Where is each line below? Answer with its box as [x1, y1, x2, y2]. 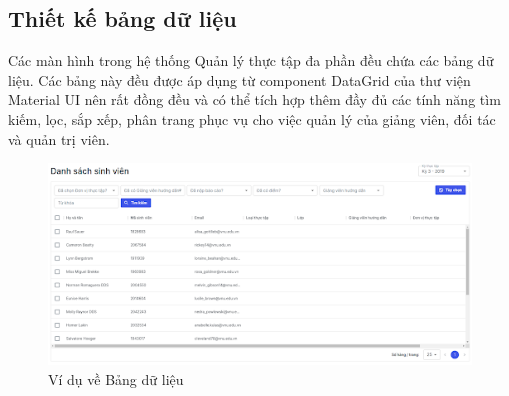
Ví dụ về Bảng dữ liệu [48, 368, 184, 389]
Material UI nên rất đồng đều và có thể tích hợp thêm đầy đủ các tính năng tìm [8, 89, 501, 110]
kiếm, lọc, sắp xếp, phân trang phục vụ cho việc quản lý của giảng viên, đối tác [8, 108, 496, 129]
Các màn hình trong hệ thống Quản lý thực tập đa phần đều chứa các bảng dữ [8, 50, 494, 71]
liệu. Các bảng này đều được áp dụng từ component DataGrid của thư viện [8, 69, 471, 90]
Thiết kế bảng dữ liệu [8, 3, 237, 34]
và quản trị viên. [8, 128, 110, 149]
